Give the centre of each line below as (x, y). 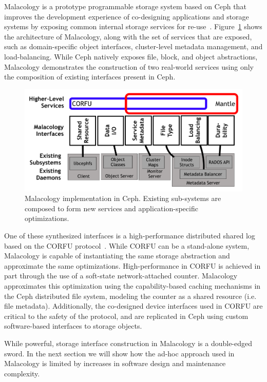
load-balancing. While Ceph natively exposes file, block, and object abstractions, (131, 56)
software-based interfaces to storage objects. (73, 326)
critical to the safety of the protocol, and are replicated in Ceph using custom (126, 316)
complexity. (22, 373)
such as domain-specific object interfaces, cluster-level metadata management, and (133, 46)
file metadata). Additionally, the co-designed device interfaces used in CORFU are (133, 306)
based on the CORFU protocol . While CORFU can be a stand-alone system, (127, 245)
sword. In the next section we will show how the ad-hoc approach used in (119, 353)
